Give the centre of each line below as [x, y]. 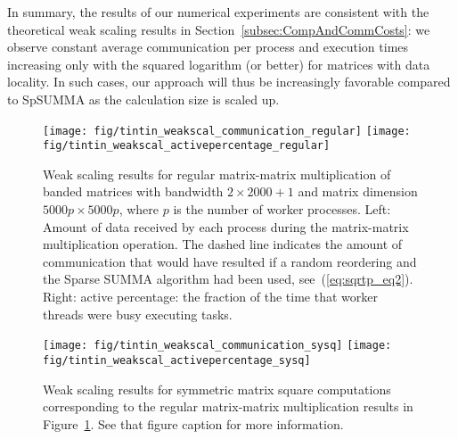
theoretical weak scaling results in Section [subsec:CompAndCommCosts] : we [219, 29]
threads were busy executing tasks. [138, 314]
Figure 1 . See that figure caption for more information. [193, 423]
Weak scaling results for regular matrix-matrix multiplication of [217, 174]
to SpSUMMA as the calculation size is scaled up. [143, 99]
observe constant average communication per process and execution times [208, 47]
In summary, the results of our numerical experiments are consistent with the [218, 12]
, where [139, 209]
